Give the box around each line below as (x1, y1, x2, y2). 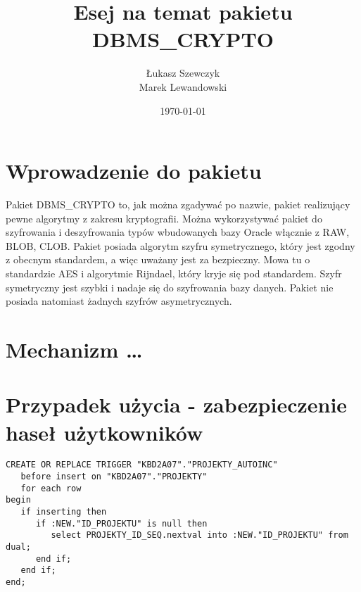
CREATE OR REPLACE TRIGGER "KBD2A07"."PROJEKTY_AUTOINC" (6, 460, 278, 470)
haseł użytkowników (6, 417, 203, 446)
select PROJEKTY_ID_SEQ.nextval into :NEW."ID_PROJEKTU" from (51, 530, 348, 541)
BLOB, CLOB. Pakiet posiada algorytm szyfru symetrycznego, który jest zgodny (6, 238, 355, 253)
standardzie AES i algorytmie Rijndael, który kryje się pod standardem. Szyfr (6, 266, 342, 280)
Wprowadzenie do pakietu (6, 156, 262, 185)
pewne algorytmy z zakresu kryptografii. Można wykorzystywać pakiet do (6, 210, 322, 225)
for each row (20, 483, 82, 493)
